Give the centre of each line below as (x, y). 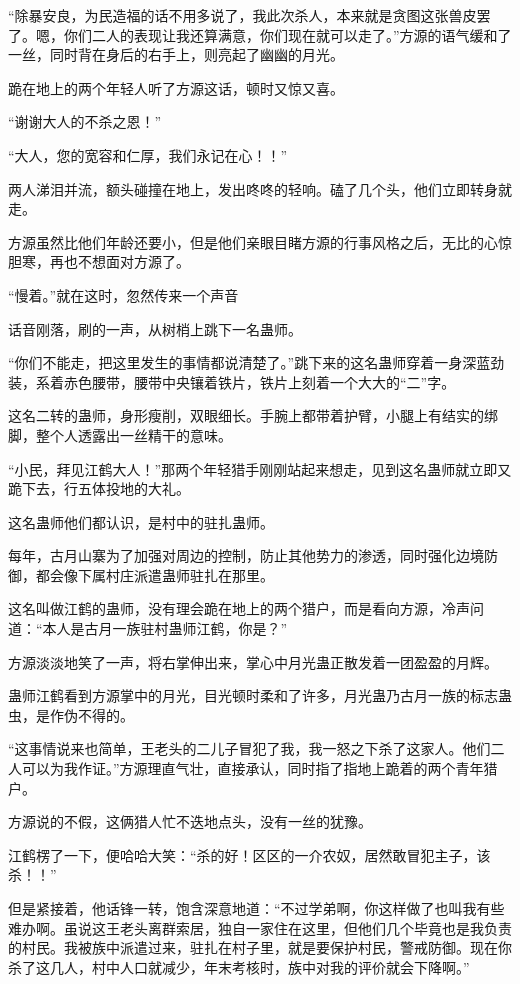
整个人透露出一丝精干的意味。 (133, 434)
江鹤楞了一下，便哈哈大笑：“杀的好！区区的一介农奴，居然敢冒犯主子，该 (249, 854)
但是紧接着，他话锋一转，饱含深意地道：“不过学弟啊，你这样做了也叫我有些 (256, 908)
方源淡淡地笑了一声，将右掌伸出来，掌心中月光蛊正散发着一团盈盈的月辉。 (253, 661)
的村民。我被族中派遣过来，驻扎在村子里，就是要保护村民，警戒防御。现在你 (260, 947)
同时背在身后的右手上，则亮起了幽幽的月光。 (196, 54)
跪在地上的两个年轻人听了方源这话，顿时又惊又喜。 (176, 87)
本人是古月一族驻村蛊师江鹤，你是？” (165, 628)
